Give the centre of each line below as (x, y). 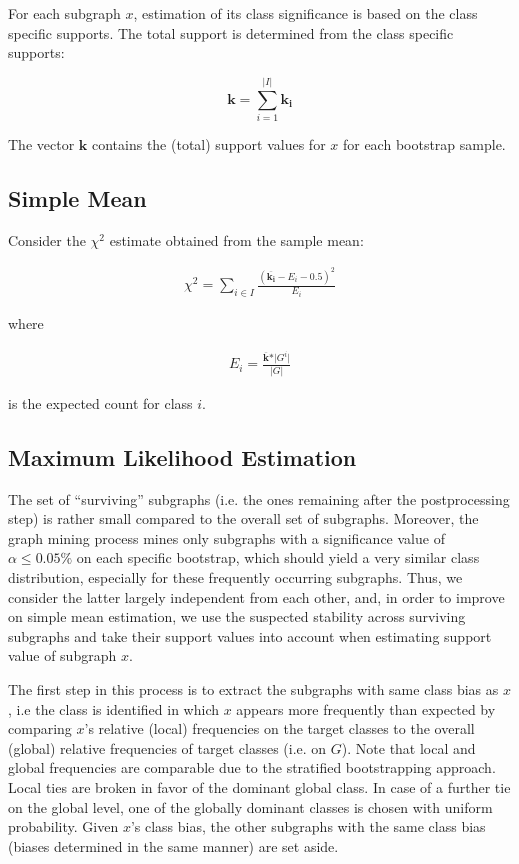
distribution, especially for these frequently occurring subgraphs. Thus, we (235, 576)
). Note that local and (408, 747)
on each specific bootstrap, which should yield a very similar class (278, 557)
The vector (41, 143)
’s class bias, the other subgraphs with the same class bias (308, 826)
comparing (40, 728)
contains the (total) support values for (208, 143)
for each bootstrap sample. (424, 143)
